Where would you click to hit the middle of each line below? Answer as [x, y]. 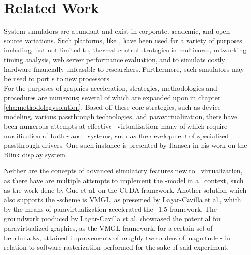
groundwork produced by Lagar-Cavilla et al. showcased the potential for [112, 218]
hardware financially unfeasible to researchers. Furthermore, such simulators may [124, 69]
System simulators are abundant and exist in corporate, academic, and [109, 31]
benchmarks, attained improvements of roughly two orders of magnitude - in [117, 237]
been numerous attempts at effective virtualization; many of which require [116, 126]
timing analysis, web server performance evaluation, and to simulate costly [115, 59]
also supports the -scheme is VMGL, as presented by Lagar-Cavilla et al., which [123, 199]
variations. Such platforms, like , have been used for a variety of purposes [133, 40]
